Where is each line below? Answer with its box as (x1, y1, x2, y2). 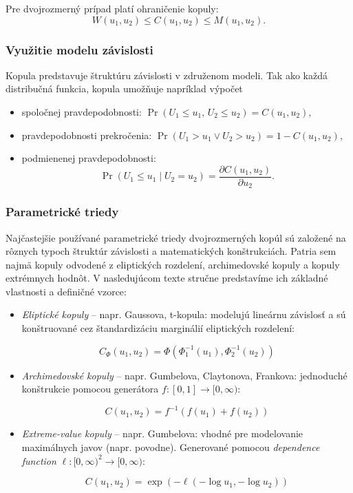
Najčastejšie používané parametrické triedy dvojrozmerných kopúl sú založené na (6, 230, 346, 244)
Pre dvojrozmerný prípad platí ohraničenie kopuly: (6, 1, 219, 15)
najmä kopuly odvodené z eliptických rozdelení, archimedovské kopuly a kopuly (6, 257, 340, 271)
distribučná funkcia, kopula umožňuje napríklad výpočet (6, 81, 243, 96)
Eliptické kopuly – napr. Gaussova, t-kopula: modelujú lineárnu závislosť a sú (21, 307, 346, 322)
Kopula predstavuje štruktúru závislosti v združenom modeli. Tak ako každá (6, 67, 328, 82)
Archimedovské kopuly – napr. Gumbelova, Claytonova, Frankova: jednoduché (21, 368, 347, 382)
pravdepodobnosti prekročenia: (21, 127, 152, 142)
